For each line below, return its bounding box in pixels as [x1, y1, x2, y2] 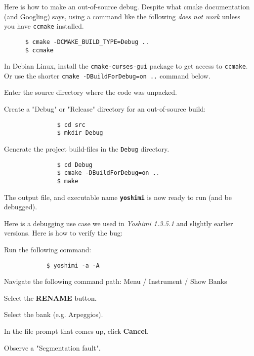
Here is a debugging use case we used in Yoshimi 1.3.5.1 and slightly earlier [4, 218, 233, 228]
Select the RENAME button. [4, 292, 97, 303]
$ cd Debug [57, 161, 92, 168]
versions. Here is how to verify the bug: [4, 228, 123, 238]
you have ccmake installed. [4, 21, 84, 31]
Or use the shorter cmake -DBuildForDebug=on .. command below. [4, 70, 211, 80]
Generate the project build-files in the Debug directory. [4, 143, 169, 154]
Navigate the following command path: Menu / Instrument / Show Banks [4, 276, 227, 286]
